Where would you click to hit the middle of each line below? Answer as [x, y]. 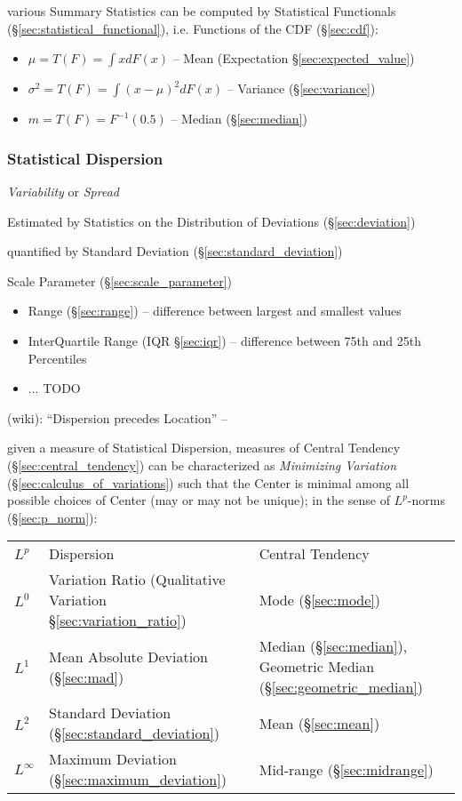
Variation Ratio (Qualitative [137, 580]
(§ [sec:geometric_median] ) [341, 687]
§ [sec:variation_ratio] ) [118, 621]
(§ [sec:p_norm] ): [52, 517]
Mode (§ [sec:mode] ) [320, 600]
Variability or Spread [63, 191]
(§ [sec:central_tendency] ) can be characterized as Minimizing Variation [202, 465]
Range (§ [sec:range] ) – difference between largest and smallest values [215, 311]
